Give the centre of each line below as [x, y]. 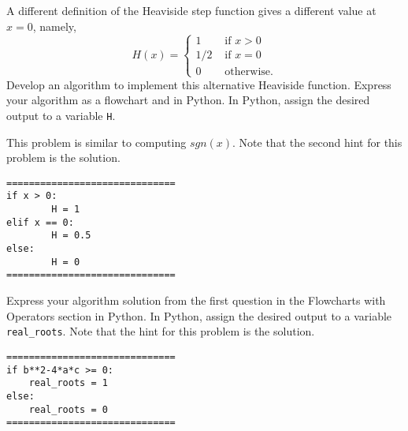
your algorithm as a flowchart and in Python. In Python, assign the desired [188, 100]
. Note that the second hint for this [317, 142]
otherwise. [249, 71]
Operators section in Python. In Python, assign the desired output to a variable [199, 315]
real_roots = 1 [68, 383]
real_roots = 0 [68, 409]
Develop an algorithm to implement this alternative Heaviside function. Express [199, 84]
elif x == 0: [40, 222]
